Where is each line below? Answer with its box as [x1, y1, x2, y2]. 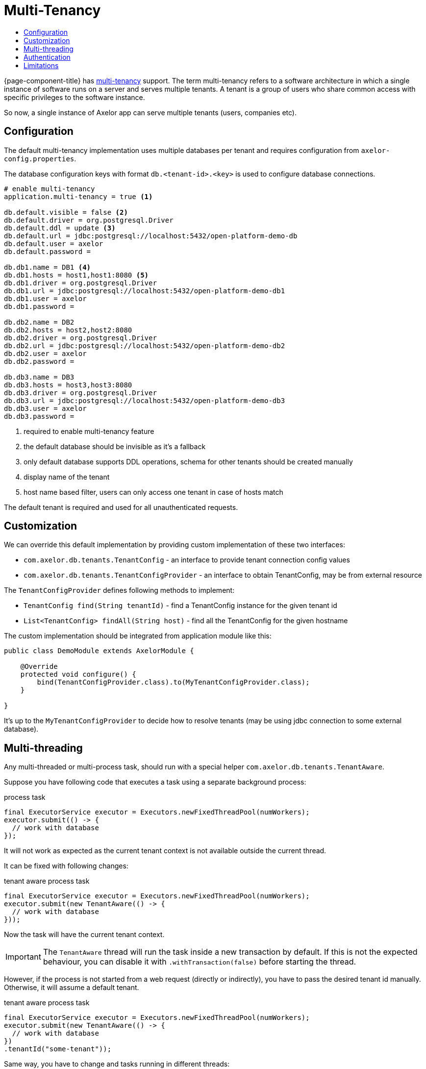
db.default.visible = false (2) [4, 208, 128, 216]
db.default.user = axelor [4, 239, 103, 248]
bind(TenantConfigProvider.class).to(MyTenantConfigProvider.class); [37, 678, 310, 687]
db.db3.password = [4, 412, 75, 420]
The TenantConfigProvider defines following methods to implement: [4, 586, 235, 595]
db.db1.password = [4, 302, 75, 310]
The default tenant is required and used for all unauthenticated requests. [4, 503, 238, 511]
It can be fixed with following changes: [4, 862, 128, 870]
